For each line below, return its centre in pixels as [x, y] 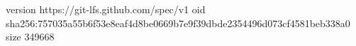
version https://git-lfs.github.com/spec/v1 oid [106, 9]
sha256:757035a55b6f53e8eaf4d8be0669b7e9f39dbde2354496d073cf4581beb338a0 [178, 23]
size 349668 [30, 37]
